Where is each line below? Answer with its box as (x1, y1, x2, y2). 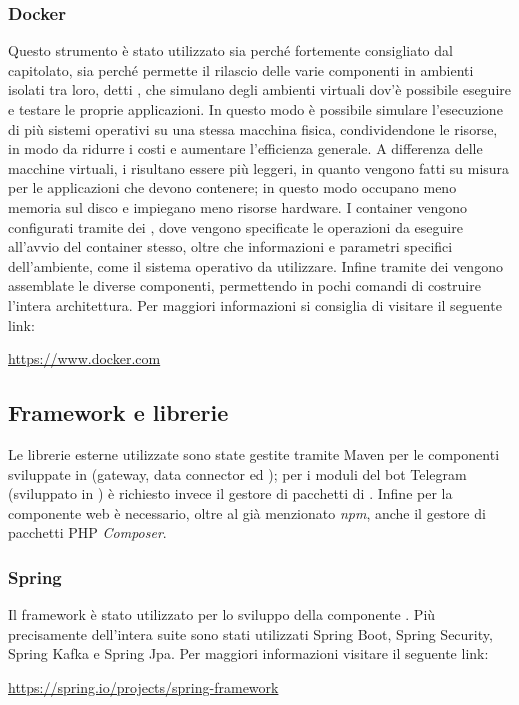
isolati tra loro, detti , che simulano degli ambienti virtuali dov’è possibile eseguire (8, 79, 511, 100)
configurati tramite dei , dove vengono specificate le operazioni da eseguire (8, 216, 463, 237)
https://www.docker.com (8, 348, 161, 369)
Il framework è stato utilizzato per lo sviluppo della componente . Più (8, 604, 436, 625)
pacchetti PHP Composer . (8, 522, 167, 543)
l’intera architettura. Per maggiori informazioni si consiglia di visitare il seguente (8, 294, 502, 315)
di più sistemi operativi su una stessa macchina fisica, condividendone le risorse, (8, 118, 498, 139)
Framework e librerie (8, 397, 229, 428)
